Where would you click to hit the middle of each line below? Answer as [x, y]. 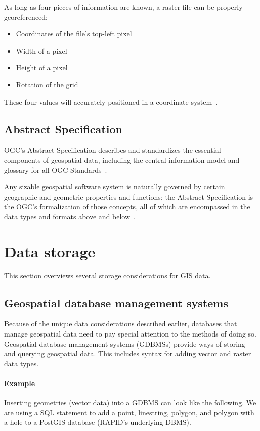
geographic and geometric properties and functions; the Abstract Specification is [129, 196]
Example [20, 383]
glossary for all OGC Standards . [56, 170]
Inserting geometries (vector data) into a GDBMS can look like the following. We [130, 402]
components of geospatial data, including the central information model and [122, 159]
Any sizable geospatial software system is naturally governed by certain [115, 187]
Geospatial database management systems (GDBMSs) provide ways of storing [125, 343]
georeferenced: [26, 16]
